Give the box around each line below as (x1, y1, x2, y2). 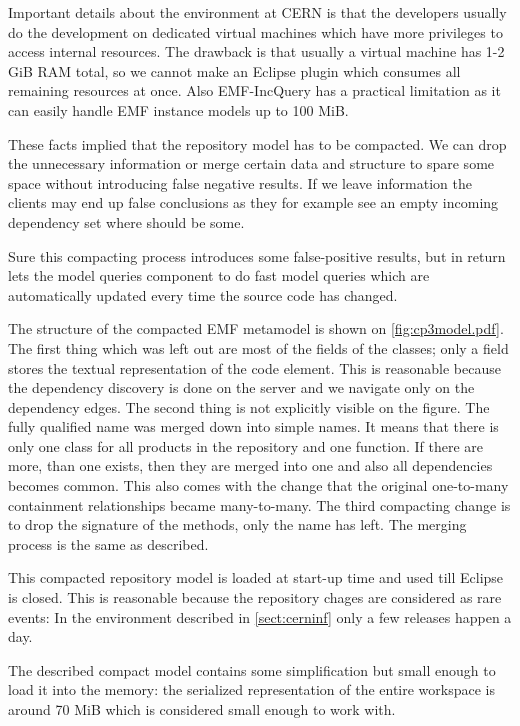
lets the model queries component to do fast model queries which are (8, 265, 430, 286)
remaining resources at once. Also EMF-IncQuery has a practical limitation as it (8, 80, 501, 101)
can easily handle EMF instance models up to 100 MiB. (8, 99, 349, 120)
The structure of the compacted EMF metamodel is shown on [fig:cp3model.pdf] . (8, 318, 504, 339)
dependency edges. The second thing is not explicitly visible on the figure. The (8, 396, 490, 417)
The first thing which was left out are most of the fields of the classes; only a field (8, 337, 509, 358)
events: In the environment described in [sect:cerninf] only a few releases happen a (8, 606, 512, 627)
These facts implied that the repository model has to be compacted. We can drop (8, 133, 507, 154)
